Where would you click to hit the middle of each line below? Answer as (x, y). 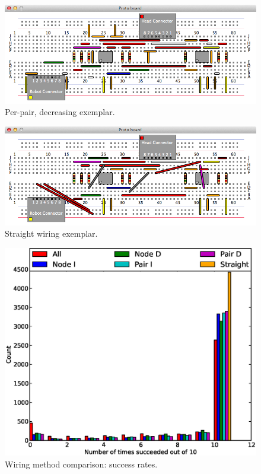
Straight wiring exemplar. (51, 233)
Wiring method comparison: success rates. (81, 464)
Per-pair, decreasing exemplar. (60, 112)
